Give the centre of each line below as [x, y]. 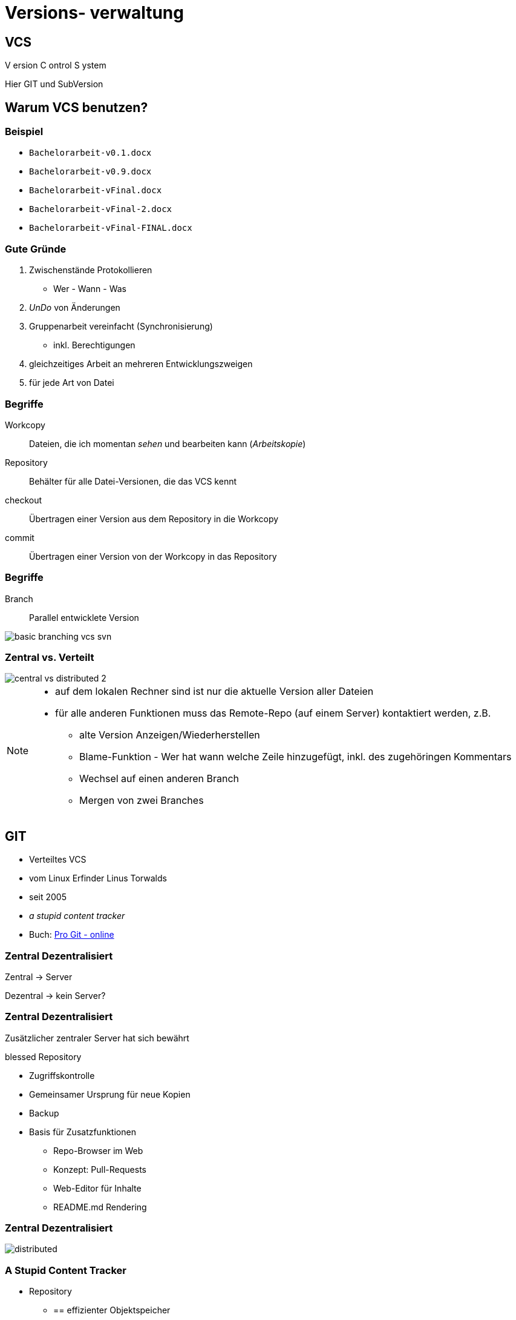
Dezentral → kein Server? [55, 995]
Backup [44, 1113]
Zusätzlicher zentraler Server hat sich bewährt [97, 1038]
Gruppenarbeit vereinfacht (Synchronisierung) [121, 327]
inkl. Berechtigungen [94, 345]
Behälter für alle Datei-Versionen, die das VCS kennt [133, 481]
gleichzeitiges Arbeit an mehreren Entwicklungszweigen [141, 364]
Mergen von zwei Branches [142, 801]
